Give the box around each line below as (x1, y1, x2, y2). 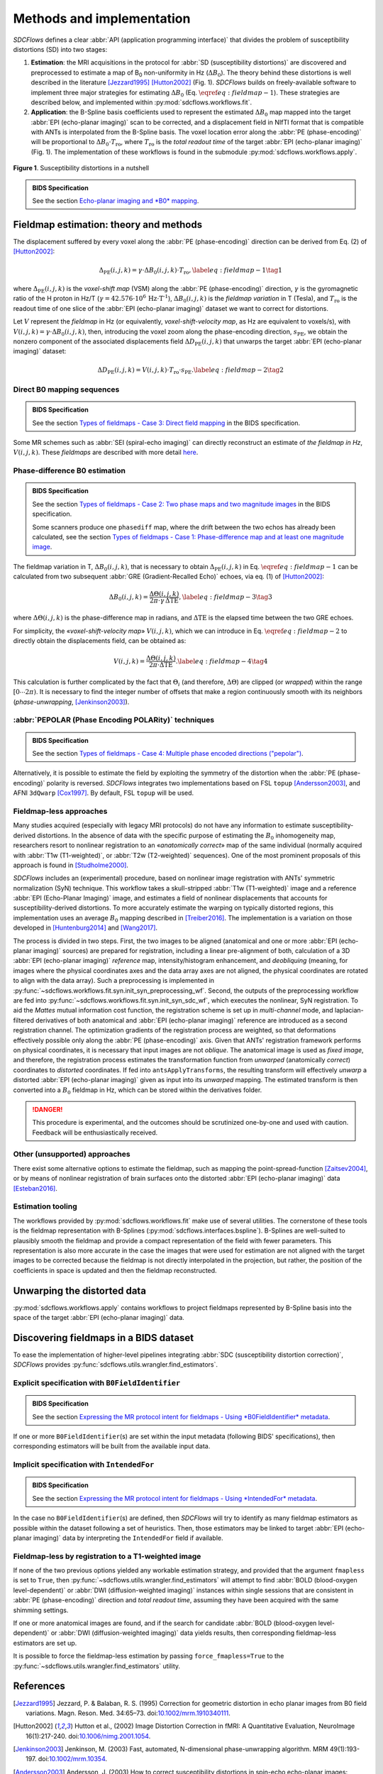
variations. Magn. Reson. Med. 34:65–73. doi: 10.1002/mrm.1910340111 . (26, 1709, 231, 1717)
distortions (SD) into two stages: (13, 45, 108, 53)
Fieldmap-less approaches (13, 806, 108, 816)
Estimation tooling (13, 1201, 77, 1211)
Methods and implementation (13, 11, 191, 26)
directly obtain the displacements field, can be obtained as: (13, 636, 187, 645)
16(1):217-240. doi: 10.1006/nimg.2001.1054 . (26, 1731, 151, 1740)
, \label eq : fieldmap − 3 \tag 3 (178, 593, 272, 601)
